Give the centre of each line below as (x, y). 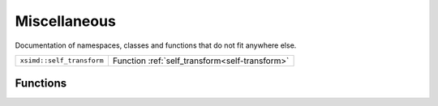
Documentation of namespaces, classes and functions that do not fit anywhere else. (156, 45)
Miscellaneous (66, 21)
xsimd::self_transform (62, 61)
